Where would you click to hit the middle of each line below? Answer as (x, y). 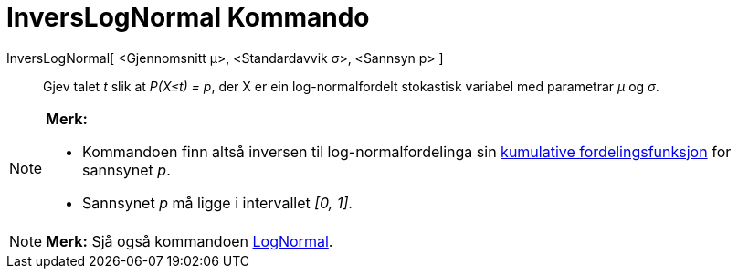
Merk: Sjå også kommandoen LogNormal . (190, 241)
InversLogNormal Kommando (188, 17)
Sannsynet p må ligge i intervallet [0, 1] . (217, 202)
